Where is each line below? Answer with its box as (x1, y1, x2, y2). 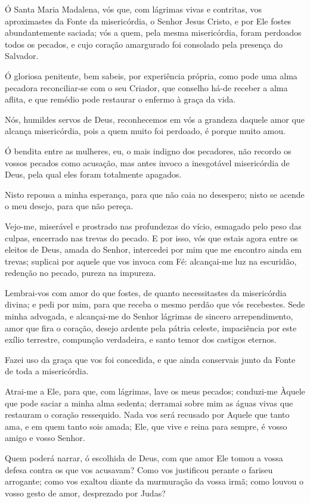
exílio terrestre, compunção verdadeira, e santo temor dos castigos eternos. (5, 333, 277, 346)
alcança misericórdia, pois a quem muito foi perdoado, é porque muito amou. (5, 125, 286, 137)
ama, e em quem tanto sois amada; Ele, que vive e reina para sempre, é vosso (5, 420, 287, 432)
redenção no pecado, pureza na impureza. (5, 266, 156, 279)
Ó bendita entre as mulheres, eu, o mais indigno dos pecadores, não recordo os (5, 144, 292, 157)
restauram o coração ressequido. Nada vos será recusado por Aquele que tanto (5, 408, 290, 421)
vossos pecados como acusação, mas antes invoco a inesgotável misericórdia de (5, 156, 290, 169)
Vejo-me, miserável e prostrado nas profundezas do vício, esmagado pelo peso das (5, 219, 302, 232)
